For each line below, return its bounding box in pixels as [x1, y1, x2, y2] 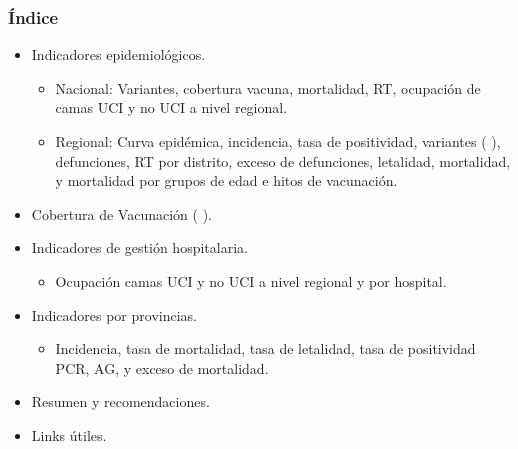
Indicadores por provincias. [31, 304, 197, 325]
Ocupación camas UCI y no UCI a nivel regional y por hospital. [55, 270, 447, 291]
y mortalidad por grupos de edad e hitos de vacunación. [55, 170, 398, 191]
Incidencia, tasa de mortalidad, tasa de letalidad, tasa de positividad [55, 338, 476, 359]
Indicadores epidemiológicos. [31, 44, 206, 65]
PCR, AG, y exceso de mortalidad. [55, 357, 269, 378]
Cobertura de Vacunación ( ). [31, 203, 212, 224]
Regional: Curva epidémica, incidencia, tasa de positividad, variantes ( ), [55, 131, 501, 151]
